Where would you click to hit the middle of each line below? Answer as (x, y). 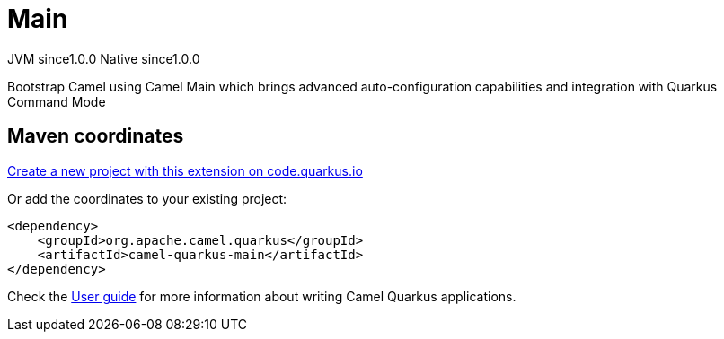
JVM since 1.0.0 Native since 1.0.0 (104, 58)
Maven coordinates (96, 136)
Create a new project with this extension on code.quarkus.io (185, 170)
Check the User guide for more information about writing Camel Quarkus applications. (262, 296)
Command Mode (57, 101)
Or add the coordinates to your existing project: (147, 198)
